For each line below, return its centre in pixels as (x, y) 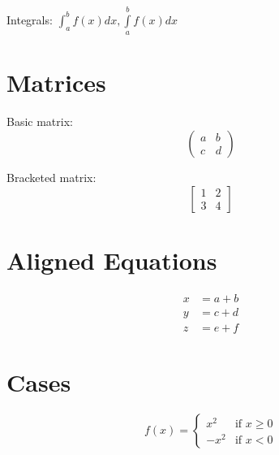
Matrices (56, 82)
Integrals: (30, 19)
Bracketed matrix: (52, 177)
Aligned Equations (112, 260)
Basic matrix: (40, 121)
